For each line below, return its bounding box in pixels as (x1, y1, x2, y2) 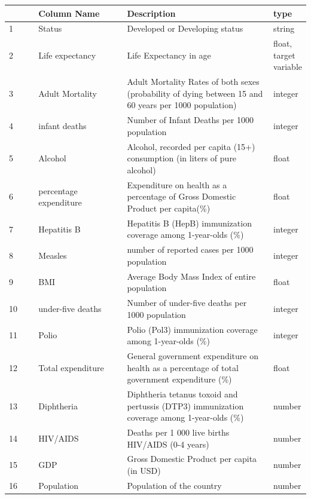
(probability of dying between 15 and (127, 87, 263, 99)
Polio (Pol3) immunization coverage (127, 323, 258, 335)
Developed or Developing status (127, 22, 243, 35)
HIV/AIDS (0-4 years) (127, 437, 209, 450)
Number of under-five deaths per (127, 296, 247, 309)
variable (273, 60, 302, 73)
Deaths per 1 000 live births (127, 426, 230, 438)
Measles (38, 249, 67, 261)
